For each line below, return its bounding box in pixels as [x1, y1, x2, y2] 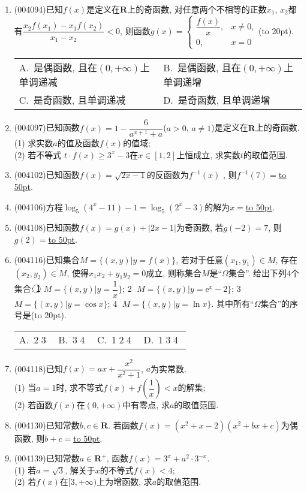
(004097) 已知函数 [14, 121, 80, 134]
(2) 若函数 [14, 399, 53, 411]
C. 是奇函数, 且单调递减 [19, 93, 126, 107]
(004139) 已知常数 [14, 452, 80, 464]
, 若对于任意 [176, 253, 223, 265]
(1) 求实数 [14, 137, 53, 149]
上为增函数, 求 [97, 475, 152, 488]
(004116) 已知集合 [14, 253, 80, 265]
